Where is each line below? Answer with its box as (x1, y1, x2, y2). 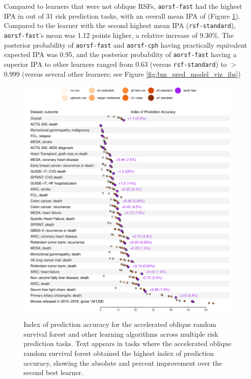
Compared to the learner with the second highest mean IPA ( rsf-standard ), (4, 20, 236, 30)
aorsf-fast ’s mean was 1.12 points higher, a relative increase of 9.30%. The (4, 29, 234, 40)
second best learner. (24, 367, 84, 378)
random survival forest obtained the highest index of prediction (24, 348, 214, 358)
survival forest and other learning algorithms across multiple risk (24, 328, 219, 339)
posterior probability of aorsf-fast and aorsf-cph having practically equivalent (4, 39, 247, 50)
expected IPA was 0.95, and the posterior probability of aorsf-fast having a (4, 49, 237, 59)
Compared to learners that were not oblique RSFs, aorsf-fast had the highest (4, 1, 242, 11)
